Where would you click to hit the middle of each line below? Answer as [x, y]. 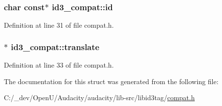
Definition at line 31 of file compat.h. [59, 25]
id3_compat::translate [55, 46]
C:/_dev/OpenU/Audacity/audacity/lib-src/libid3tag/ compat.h [99, 97]
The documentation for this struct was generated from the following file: [111, 81]
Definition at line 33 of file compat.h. [59, 65]
